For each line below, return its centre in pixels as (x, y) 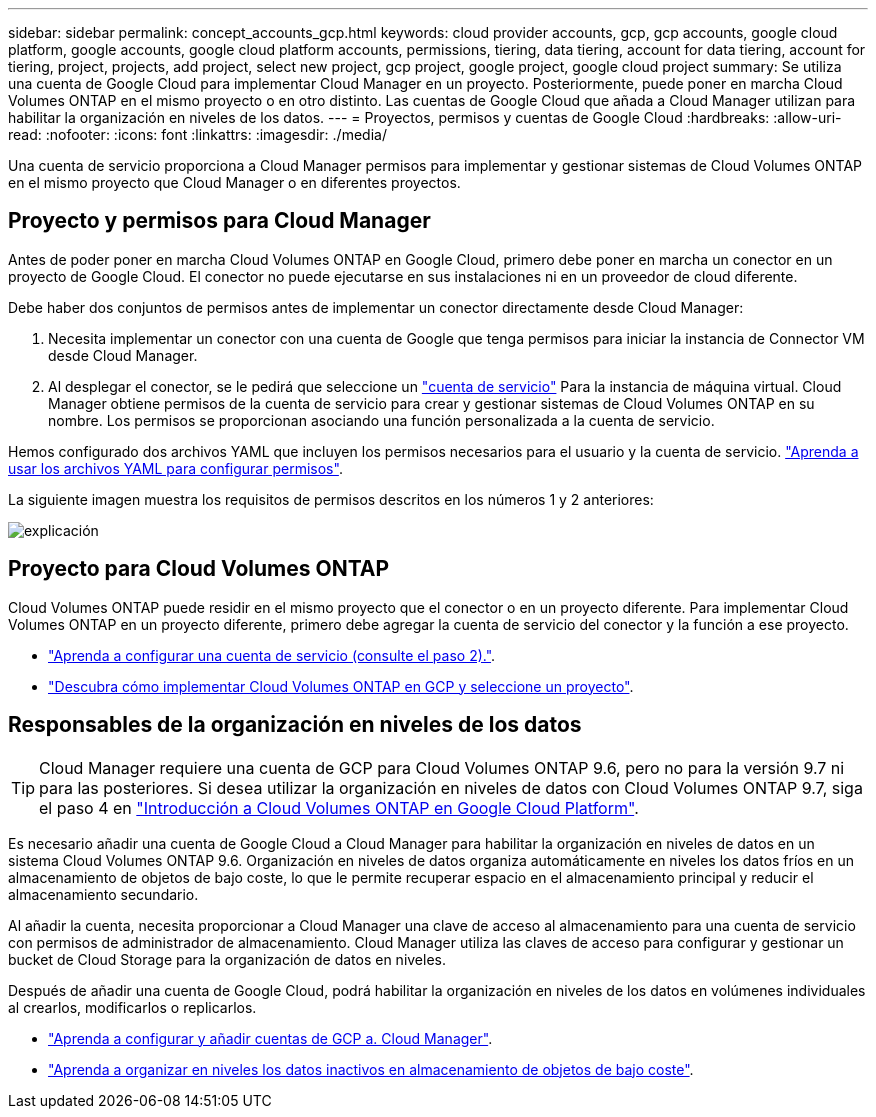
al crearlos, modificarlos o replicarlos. (132, 1007)
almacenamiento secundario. (103, 894)
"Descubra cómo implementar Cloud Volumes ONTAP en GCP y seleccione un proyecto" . (341, 686)
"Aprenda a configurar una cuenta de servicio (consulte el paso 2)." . (272, 655)
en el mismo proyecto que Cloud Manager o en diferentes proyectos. (234, 182)
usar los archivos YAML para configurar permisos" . (175, 468)
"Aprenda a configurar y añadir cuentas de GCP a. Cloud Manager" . (270, 1038)
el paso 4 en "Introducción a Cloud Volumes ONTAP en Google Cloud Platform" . (339, 807)
